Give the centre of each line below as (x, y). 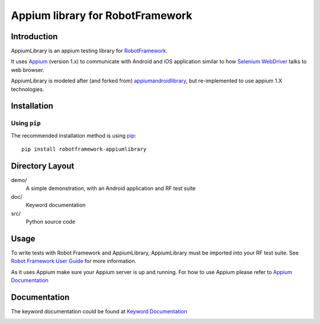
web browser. (28, 70)
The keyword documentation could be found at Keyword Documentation (99, 312)
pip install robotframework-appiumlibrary (84, 149)
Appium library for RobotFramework (102, 15)
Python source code (50, 222)
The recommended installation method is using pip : (73, 135)
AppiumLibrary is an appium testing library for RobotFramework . (89, 51)
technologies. (28, 89)
